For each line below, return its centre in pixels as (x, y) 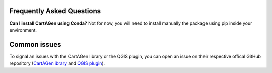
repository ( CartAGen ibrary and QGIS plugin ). (57, 63)
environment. (23, 30)
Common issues (35, 45)
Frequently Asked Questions (55, 11)
